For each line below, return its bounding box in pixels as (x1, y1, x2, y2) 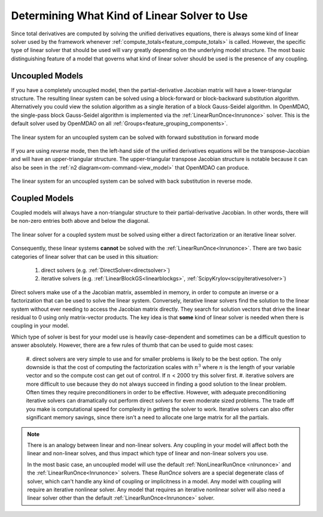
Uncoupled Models (11, 71, 84, 81)
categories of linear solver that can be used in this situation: (11, 253, 159, 260)
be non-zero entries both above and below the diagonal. (11, 217, 150, 225)
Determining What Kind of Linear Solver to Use (11, 9, 248, 22)
